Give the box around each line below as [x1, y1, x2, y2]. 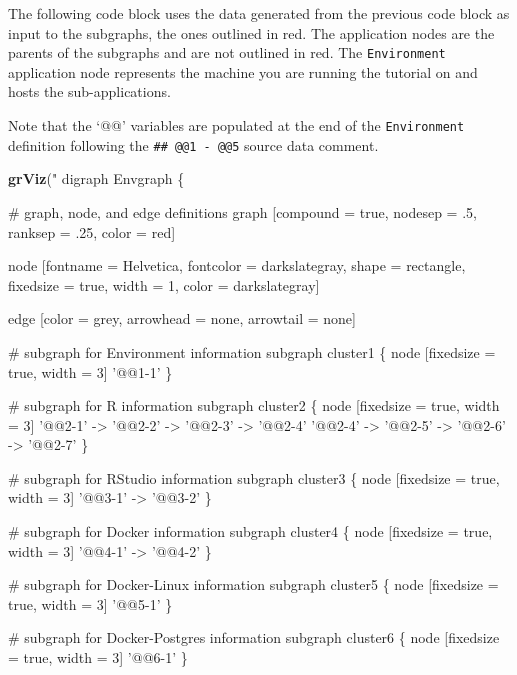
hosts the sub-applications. [8, 81, 171, 102]
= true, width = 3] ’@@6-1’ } [8, 647, 188, 668]
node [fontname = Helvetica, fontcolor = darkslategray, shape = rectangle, [8, 255, 466, 276]
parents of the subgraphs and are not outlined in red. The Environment [8, 42, 446, 63]
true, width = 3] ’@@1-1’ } [8, 361, 173, 382]
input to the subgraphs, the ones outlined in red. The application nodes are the [8, 22, 495, 43]
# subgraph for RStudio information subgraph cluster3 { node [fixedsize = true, [8, 467, 500, 488]
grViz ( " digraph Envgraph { [8, 168, 185, 189]
